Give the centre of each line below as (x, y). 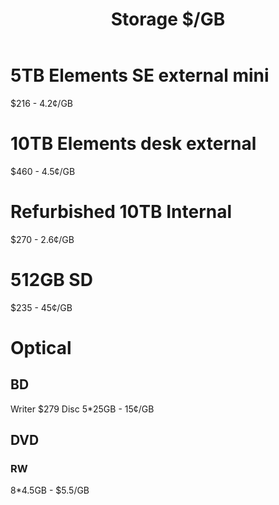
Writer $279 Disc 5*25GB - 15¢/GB (82, 409)
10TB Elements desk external (133, 144)
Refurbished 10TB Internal (121, 212)
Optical (41, 347)
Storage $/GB (168, 19)
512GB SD (51, 280)
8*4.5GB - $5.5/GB (50, 490)
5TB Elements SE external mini (140, 75)
